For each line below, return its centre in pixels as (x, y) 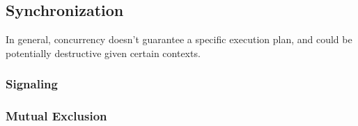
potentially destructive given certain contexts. (103, 53)
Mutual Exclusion (56, 116)
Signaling (32, 84)
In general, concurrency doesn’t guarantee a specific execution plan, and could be (179, 39)
